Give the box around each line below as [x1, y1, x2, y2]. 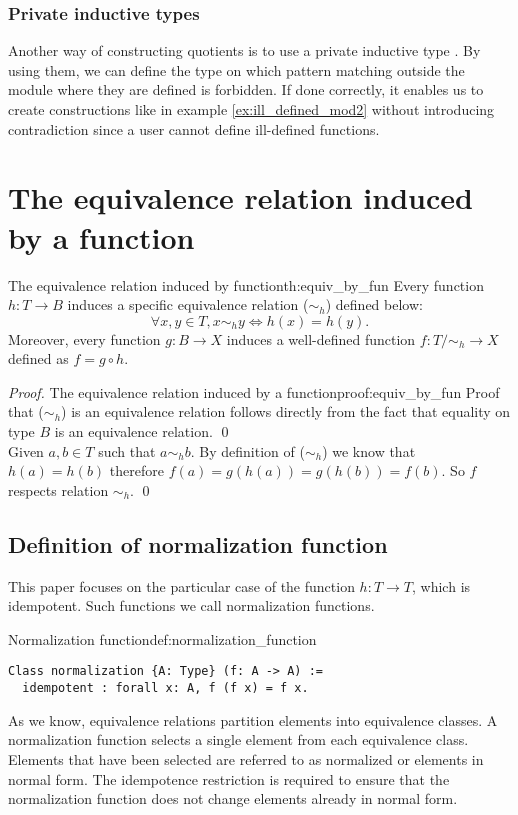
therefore [109, 460, 164, 481]
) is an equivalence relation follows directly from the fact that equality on [61, 401, 511, 422]
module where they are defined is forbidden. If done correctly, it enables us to [8, 79, 484, 100]
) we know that [322, 440, 416, 461]
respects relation [8, 479, 109, 500]
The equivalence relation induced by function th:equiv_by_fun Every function [8, 274, 484, 295]
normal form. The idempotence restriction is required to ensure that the [8, 768, 450, 789]
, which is [412, 575, 471, 596]
